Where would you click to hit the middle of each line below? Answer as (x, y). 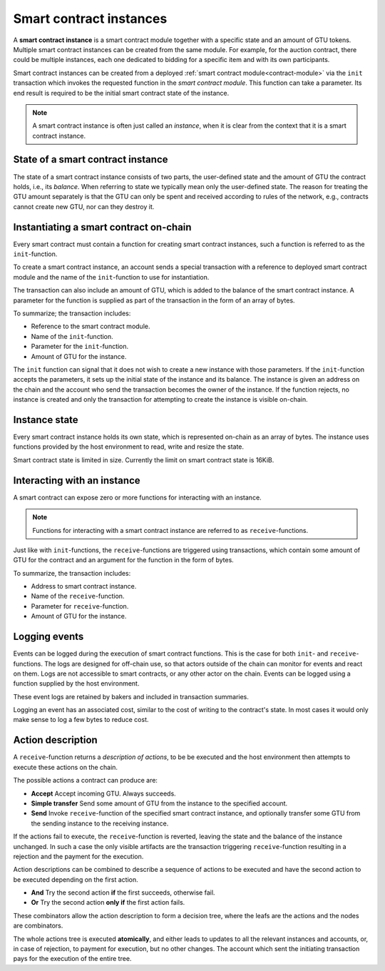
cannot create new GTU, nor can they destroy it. (84, 206)
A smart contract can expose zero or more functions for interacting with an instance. (137, 497)
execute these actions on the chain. (65, 767)
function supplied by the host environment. (76, 683)
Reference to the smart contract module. (91, 326)
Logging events (48, 637)
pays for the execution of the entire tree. (72, 959)
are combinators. (38, 926)
